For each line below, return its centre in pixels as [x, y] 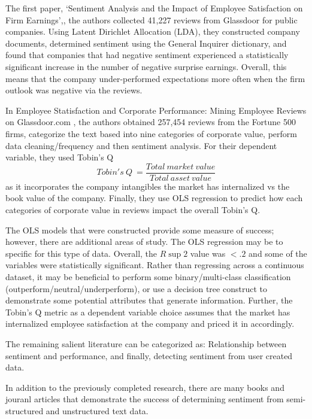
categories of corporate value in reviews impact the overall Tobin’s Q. [133, 209]
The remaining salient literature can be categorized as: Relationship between [146, 343]
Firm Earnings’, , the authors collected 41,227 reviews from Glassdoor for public [152, 19]
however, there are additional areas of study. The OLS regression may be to [144, 242]
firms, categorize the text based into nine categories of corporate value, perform [151, 133]
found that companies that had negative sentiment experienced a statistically [147, 55]
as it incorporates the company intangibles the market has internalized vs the [148, 186]
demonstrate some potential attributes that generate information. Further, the [149, 300]
